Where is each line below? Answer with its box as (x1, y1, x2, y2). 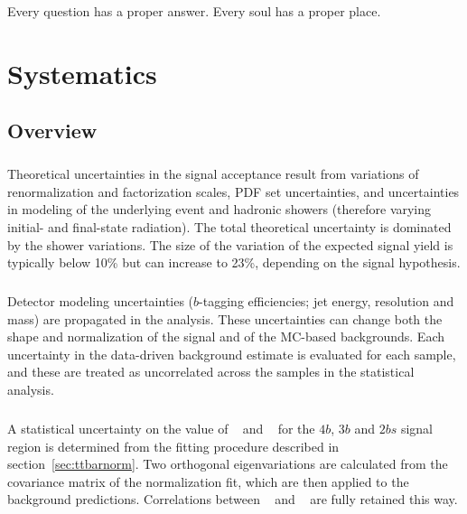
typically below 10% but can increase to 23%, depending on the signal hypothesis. (7, 253, 461, 272)
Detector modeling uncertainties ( (7, 292, 194, 311)
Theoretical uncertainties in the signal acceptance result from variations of (7, 164, 419, 183)
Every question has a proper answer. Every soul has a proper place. (7, 2, 381, 20)
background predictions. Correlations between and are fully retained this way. (7, 490, 458, 509)
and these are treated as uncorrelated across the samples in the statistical (7, 362, 415, 381)
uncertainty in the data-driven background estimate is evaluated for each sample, (7, 344, 456, 363)
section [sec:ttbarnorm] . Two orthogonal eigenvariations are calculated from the (7, 454, 448, 473)
